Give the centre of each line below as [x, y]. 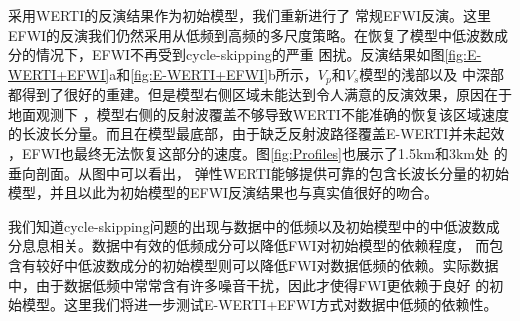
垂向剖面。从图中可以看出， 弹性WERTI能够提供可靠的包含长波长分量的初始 [258, 172]
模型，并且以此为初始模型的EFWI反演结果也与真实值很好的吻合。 [223, 192]
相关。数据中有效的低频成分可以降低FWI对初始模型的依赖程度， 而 [269, 245]
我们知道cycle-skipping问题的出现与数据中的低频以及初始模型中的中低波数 [247, 225]
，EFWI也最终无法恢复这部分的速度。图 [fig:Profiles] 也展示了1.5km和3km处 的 [258, 153]
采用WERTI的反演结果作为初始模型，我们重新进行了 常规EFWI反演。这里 [250, 15]
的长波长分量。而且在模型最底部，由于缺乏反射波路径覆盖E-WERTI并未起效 [256, 133]
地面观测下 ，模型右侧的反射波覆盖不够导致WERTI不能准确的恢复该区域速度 [258, 113]
